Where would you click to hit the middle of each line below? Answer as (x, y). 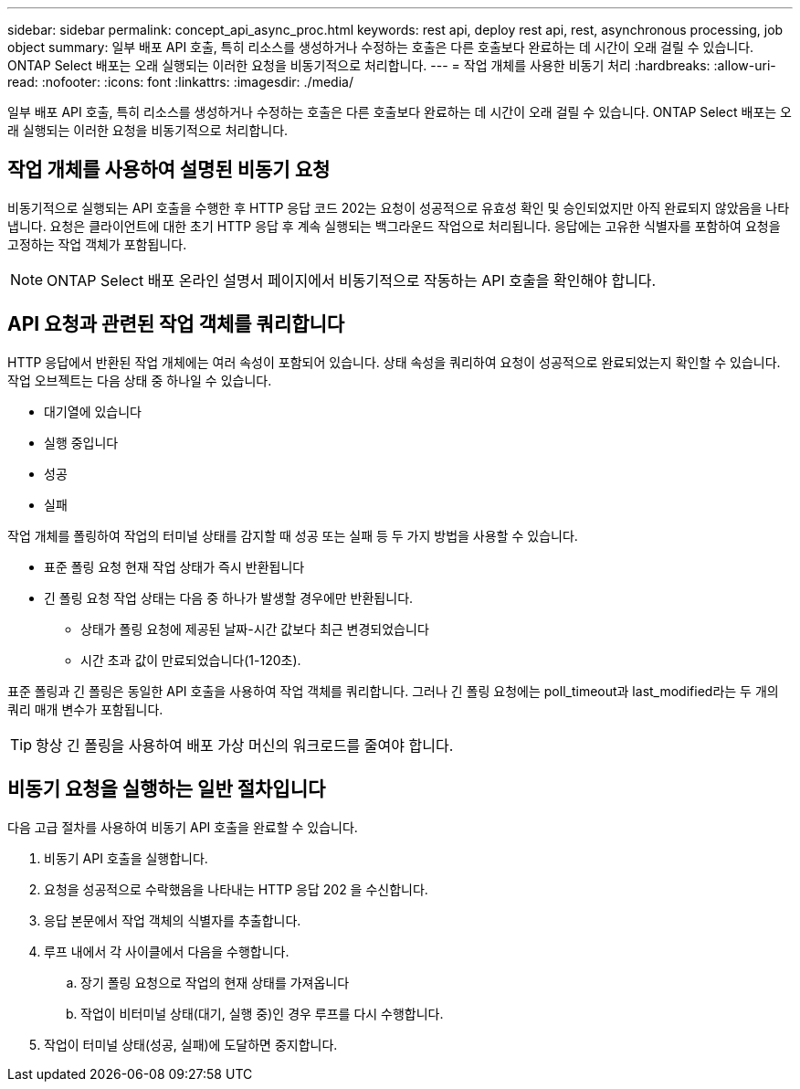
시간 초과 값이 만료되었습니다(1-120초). (191, 660)
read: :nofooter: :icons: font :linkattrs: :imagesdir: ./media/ (180, 82)
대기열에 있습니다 (93, 411)
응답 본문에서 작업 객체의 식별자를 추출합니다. (173, 920)
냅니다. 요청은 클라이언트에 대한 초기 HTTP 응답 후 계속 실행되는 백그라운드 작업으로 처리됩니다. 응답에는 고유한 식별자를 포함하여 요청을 (394, 226)
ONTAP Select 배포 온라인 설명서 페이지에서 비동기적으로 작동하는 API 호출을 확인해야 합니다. (352, 280)
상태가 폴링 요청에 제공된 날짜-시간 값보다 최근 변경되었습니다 (255, 629)
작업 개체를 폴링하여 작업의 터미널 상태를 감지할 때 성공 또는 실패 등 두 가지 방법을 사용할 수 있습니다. (293, 535)
